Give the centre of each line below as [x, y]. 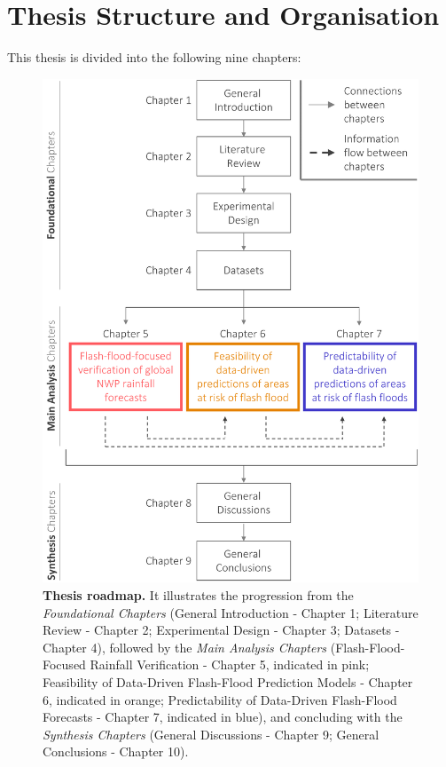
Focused [64, 664]
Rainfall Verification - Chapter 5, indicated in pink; [230, 664]
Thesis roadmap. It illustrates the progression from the [198, 595]
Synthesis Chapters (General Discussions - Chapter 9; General [211, 734]
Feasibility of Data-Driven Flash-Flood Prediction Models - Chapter [228, 682]
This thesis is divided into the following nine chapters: [154, 57]
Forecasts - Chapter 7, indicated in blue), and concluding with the [223, 717]
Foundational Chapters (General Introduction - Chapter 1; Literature [231, 612]
